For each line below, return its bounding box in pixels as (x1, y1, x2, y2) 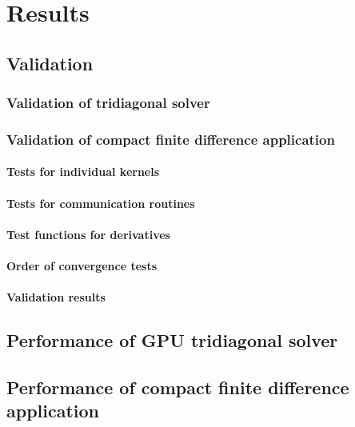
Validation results (6, 289, 106, 305)
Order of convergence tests (6, 257, 158, 273)
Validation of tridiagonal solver (6, 93, 210, 113)
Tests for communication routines (6, 194, 195, 211)
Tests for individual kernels (6, 163, 160, 180)
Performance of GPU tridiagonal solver (6, 328, 338, 353)
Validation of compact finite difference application (6, 129, 335, 149)
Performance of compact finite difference (6, 374, 349, 399)
